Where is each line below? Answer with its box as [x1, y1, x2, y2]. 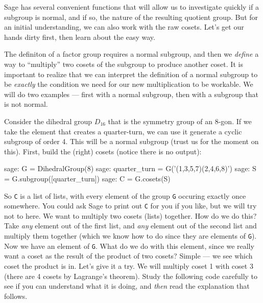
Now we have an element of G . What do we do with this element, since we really [4, 240, 254, 251]
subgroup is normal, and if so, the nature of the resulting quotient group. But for [4, 11, 258, 22]
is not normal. [4, 99, 48, 109]
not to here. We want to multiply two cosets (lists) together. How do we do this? [4, 210, 257, 221]
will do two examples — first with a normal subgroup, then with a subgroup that [4, 88, 258, 99]
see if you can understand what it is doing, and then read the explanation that [4, 281, 250, 291]
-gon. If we [218, 115, 252, 126]
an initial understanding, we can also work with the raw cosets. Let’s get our [4, 21, 244, 32]
